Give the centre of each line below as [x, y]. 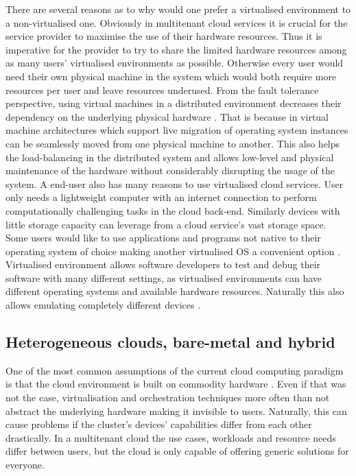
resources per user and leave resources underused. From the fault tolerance [162, 90]
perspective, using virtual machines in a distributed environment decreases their [174, 103]
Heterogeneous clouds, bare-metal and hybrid [170, 342]
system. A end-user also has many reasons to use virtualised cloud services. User [175, 183]
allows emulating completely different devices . [103, 305]
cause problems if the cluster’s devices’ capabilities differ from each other [159, 424]
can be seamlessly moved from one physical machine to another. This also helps [173, 143]
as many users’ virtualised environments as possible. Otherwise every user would [175, 63]
